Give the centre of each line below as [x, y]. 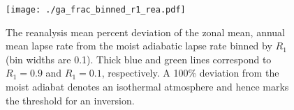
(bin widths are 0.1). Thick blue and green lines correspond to [139, 59]
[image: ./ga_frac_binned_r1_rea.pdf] [96, 10]
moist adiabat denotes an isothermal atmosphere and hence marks [147, 87]
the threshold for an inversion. [70, 100]
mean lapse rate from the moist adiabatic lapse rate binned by [139, 46]
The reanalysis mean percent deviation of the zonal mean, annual [146, 32]
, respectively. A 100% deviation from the [190, 73]
